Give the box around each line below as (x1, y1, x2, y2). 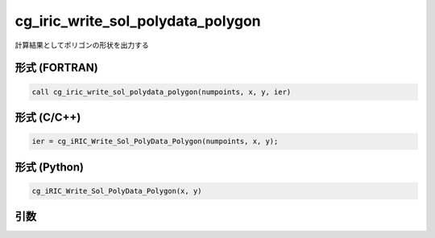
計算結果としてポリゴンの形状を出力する (14, 40, 149, 50)
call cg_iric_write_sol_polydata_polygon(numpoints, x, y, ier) (31, 87, 292, 96)
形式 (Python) (14, 160, 85, 174)
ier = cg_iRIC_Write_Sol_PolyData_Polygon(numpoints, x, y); (31, 137, 279, 146)
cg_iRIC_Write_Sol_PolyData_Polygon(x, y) (31, 186, 202, 195)
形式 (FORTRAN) (14, 61, 98, 75)
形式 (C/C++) (14, 110, 81, 124)
